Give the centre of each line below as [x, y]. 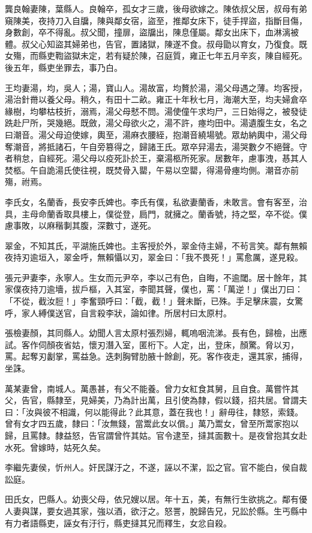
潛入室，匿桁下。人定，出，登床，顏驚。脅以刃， [202, 344]
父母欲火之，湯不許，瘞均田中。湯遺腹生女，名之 [210, 123]
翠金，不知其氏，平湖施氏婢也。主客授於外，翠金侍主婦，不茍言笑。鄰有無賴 [156, 245]
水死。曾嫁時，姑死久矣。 [55, 447]
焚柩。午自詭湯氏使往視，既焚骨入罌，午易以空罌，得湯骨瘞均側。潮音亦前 [152, 170]
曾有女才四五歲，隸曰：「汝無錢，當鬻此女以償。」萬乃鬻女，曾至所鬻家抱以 [152, 423]
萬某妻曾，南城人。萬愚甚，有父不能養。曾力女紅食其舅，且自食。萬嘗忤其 [152, 388]
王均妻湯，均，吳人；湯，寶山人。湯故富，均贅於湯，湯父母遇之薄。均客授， [156, 87]
